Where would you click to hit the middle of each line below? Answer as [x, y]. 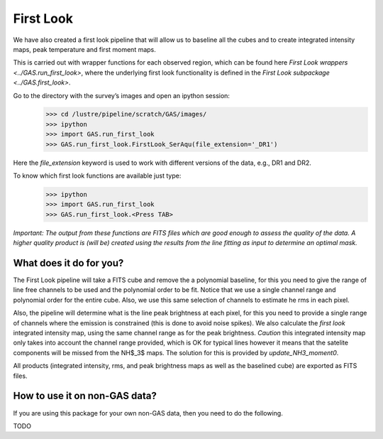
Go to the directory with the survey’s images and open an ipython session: [122, 95]
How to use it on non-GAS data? [85, 396]
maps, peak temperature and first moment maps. [84, 49]
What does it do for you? [68, 263]
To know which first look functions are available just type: [97, 176]
